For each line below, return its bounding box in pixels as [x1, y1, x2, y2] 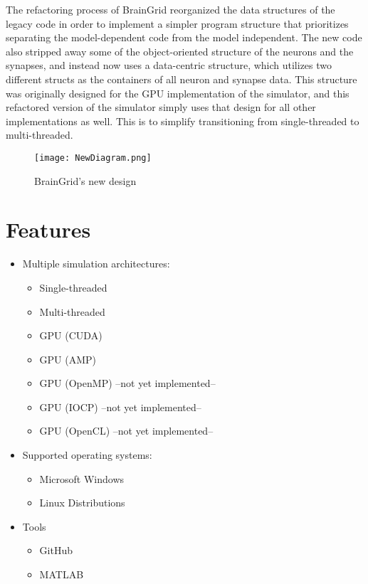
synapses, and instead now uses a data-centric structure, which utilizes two [6, 58, 332, 73]
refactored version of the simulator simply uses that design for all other [6, 100, 316, 115]
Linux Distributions [39, 495, 125, 510]
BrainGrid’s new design [34, 173, 137, 188]
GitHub [39, 543, 73, 558]
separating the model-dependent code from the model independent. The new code [6, 30, 362, 45]
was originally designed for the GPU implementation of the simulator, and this [6, 85, 349, 100]
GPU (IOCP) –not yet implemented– [39, 399, 201, 414]
